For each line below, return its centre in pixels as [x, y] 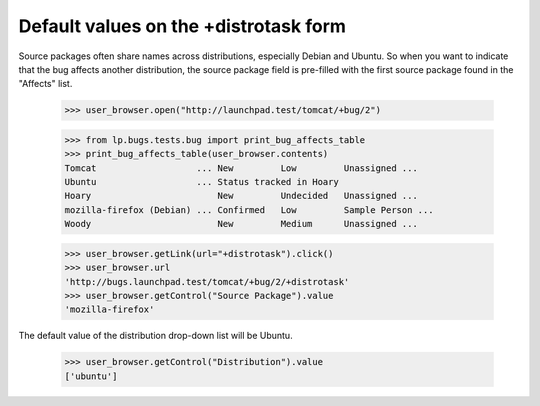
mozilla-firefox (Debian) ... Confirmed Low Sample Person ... [249, 209]
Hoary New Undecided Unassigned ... [241, 196]
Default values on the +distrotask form [182, 26]
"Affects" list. [45, 84]
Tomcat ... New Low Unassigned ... [241, 168]
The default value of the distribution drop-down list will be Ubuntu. [156, 336]
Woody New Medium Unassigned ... [241, 224]
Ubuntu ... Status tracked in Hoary [201, 182]
